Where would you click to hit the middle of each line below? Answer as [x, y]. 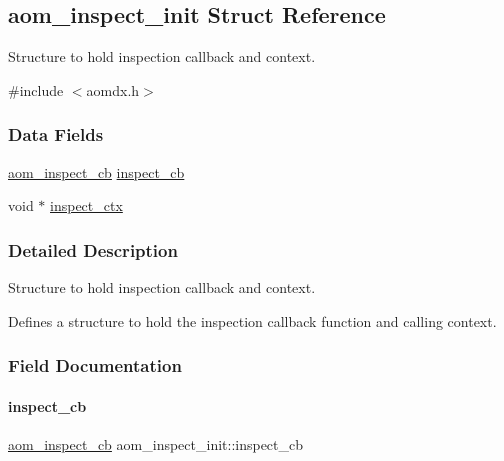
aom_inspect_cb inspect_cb [96, 171]
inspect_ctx [86, 205]
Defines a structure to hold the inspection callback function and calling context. [252, 320]
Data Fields [56, 134]
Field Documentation [95, 365]
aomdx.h [113, 89]
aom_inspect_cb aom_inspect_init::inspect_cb [156, 443]
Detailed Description [93, 249]
